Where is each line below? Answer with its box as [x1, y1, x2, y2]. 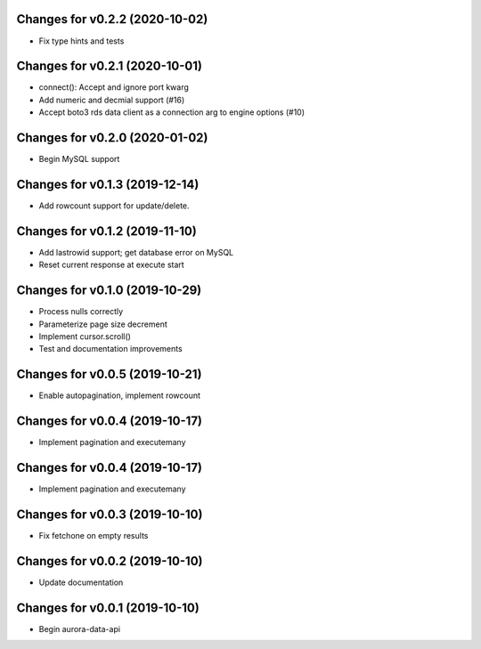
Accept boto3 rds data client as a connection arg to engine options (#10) [38, 107, 306, 118]
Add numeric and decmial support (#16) [38, 94, 185, 105]
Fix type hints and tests [38, 36, 125, 46]
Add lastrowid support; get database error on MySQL [38, 247, 234, 257]
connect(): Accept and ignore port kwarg [38, 82, 189, 93]
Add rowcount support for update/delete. [38, 200, 191, 211]
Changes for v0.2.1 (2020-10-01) [16, 59, 202, 74]
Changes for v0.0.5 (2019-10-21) [16, 367, 202, 382]
